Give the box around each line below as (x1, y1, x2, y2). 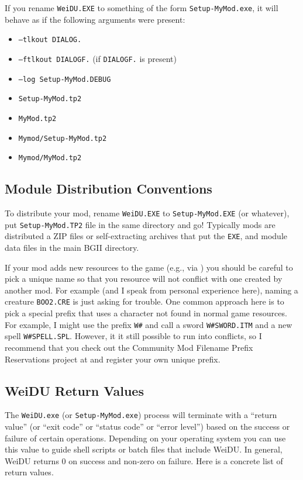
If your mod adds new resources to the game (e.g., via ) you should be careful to (5, 261, 293, 273)
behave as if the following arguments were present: (5, 13, 185, 25)
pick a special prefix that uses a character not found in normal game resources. (5, 307, 287, 319)
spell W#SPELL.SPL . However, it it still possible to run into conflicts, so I (5, 330, 262, 342)
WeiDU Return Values (5, 381, 144, 399)
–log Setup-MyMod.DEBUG (18, 75, 111, 84)
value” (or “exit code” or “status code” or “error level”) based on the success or (5, 420, 290, 432)
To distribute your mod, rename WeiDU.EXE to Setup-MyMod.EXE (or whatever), (5, 207, 290, 219)
